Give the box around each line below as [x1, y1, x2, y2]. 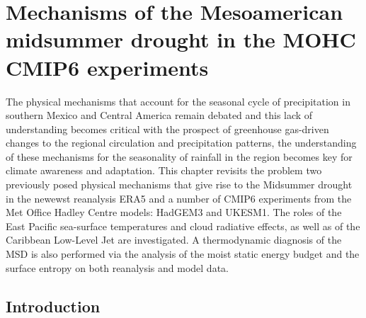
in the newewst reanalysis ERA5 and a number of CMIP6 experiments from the [6, 191, 352, 205]
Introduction [6, 295, 101, 317]
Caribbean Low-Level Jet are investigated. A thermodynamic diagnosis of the [6, 232, 342, 247]
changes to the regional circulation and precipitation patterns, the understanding [6, 135, 357, 150]
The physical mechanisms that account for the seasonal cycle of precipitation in [6, 93, 350, 108]
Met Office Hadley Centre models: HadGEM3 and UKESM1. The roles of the [6, 205, 342, 220]
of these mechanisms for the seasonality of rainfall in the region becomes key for [6, 149, 353, 164]
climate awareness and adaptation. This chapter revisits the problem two [6, 163, 322, 178]
